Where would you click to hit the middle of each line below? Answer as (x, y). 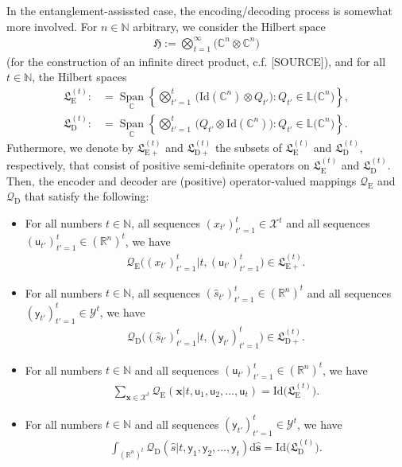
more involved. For (52, 26)
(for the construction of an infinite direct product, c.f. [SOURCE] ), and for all (196, 61)
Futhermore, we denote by (70, 148)
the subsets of (248, 148)
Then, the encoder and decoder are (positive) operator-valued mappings (182, 180)
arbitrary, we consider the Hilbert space (229, 26)
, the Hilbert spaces (79, 77)
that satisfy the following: (87, 196)
